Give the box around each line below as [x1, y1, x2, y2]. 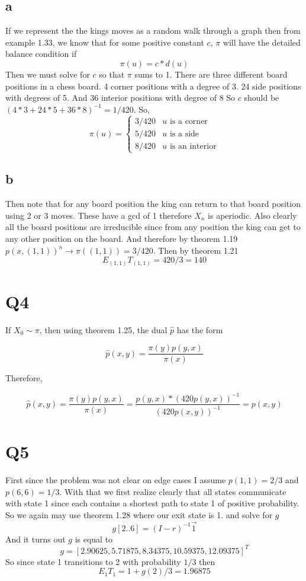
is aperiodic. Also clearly [208, 209, 297, 221]
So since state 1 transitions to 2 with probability [5, 555, 181, 567]
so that [99, 68, 125, 80]
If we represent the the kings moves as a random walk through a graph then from [5, 24, 301, 37]
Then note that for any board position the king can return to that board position [5, 197, 301, 210]
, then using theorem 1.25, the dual [39, 323, 168, 336]
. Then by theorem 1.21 [153, 244, 239, 256]
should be [244, 91, 279, 104]
